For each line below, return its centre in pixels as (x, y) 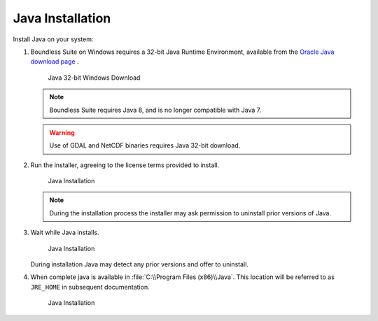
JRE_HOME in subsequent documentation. (90, 287)
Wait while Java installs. (65, 233)
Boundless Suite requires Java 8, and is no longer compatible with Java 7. (155, 110)
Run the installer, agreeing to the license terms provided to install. (125, 165)
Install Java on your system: (53, 39)
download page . (55, 62)
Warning (62, 132)
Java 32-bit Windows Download (94, 78)
